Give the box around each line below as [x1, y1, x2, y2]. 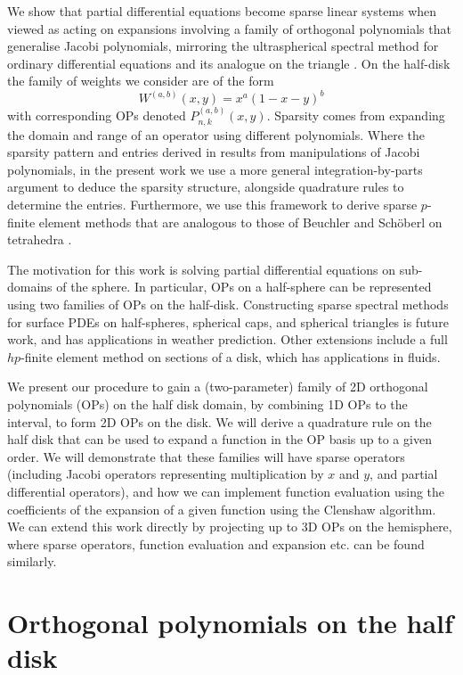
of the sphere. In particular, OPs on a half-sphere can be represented [56, 277, 432, 296]
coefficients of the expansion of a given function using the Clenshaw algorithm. [7, 499, 436, 518]
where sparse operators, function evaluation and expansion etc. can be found [7, 534, 425, 553]
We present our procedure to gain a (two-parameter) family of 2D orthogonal [7, 377, 428, 396]
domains [7, 277, 53, 296]
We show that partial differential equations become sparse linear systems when [7, 2, 437, 20]
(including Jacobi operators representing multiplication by [7, 465, 324, 483]
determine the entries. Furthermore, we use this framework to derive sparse [7, 195, 418, 214]
